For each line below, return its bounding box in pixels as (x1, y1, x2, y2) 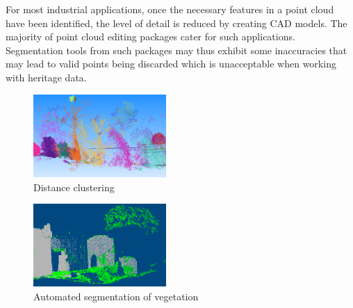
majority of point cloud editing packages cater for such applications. (6, 29, 295, 44)
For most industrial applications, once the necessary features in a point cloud (6, 2, 334, 16)
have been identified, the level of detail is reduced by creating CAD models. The (6, 15, 347, 30)
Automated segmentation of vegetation (33, 289, 199, 303)
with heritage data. (6, 70, 87, 84)
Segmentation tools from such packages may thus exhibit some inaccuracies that (6, 42, 347, 57)
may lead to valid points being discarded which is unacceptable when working (6, 56, 336, 71)
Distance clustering (33, 179, 115, 194)
